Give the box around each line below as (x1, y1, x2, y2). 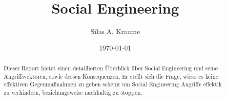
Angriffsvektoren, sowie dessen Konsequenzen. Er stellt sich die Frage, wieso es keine (3, 72, 219, 80)
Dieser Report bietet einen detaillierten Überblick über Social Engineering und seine (3, 64, 218, 72)
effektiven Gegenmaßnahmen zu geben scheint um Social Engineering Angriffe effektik (3, 80, 222, 88)
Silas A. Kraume (90, 26, 140, 36)
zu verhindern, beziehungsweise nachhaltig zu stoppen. (3, 88, 143, 97)
